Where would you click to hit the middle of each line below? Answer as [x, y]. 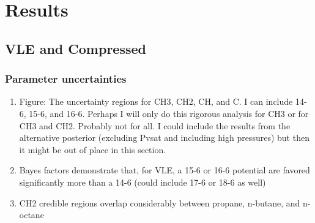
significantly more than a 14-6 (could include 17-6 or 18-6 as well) [143, 182]
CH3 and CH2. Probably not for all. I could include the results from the [155, 125]
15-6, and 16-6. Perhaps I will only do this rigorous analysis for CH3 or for [169, 113]
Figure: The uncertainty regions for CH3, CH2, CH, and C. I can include [156, 101]
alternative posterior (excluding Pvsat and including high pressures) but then [164, 138]
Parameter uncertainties [66, 79]
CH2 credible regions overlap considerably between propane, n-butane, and [160, 202]
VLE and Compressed [76, 48]
